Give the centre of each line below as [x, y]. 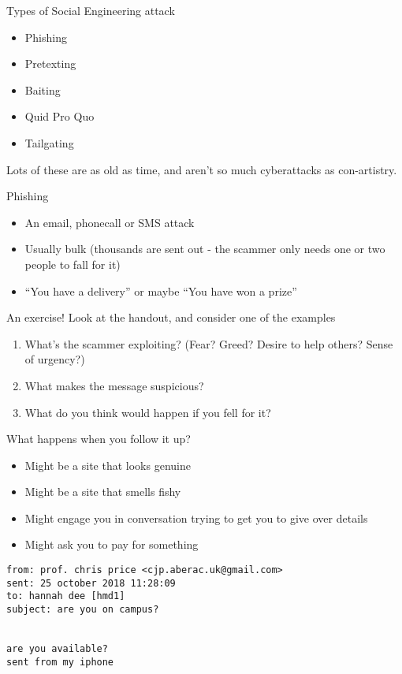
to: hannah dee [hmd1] [66, 596]
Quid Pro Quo [60, 116]
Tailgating [49, 142]
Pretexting [50, 63]
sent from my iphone [60, 662]
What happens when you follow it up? [99, 439]
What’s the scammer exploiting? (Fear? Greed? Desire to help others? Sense [209, 343]
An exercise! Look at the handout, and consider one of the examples [171, 317]
